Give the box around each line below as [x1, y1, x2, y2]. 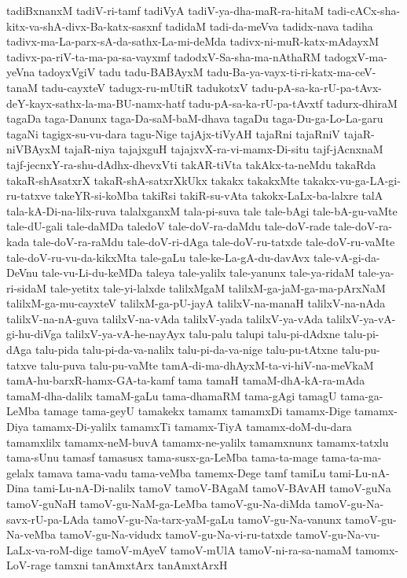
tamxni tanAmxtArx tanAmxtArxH [54, 557, 228, 573]
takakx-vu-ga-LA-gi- [302, 171, 401, 188]
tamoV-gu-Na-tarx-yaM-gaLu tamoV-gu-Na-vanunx [92, 510, 342, 527]
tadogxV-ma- [324, 48, 387, 64]
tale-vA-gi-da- [313, 249, 380, 265]
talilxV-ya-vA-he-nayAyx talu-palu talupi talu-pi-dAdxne [65, 326, 340, 342]
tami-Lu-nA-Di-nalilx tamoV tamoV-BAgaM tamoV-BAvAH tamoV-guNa [33, 480, 391, 496]
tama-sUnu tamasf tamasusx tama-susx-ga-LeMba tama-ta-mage [6, 449, 318, 466]
